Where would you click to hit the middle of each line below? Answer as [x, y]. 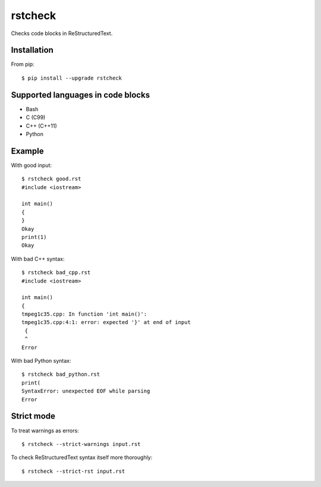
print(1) [34, 237]
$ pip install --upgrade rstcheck [72, 78]
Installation [32, 50]
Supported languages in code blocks [81, 95]
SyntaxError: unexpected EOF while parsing [86, 391]
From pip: [23, 64]
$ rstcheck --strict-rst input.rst [73, 471]
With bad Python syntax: [41, 361]
